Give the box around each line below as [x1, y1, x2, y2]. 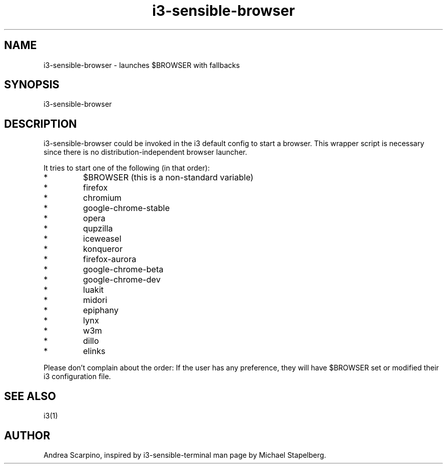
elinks [83, 346, 106, 357]
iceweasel [83, 233, 121, 244]
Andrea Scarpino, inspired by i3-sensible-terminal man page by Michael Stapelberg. [43, 450, 327, 459]
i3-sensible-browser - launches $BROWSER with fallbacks [43, 60, 240, 69]
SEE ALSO [4, 389, 56, 403]
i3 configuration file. [43, 372, 111, 381]
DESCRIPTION [4, 117, 77, 130]
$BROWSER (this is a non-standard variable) [83, 172, 254, 183]
